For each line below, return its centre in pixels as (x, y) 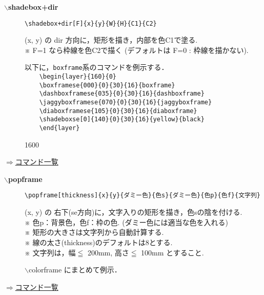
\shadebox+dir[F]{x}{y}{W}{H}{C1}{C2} (91, 23)
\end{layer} (59, 128)
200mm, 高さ (108, 252)
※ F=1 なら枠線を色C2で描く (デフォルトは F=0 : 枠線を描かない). (137, 50)
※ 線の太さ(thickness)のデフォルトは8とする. (99, 242)
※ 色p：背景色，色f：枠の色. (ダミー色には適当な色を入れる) (127, 222)
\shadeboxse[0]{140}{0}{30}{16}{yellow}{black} (122, 119)
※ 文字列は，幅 (50, 252)
